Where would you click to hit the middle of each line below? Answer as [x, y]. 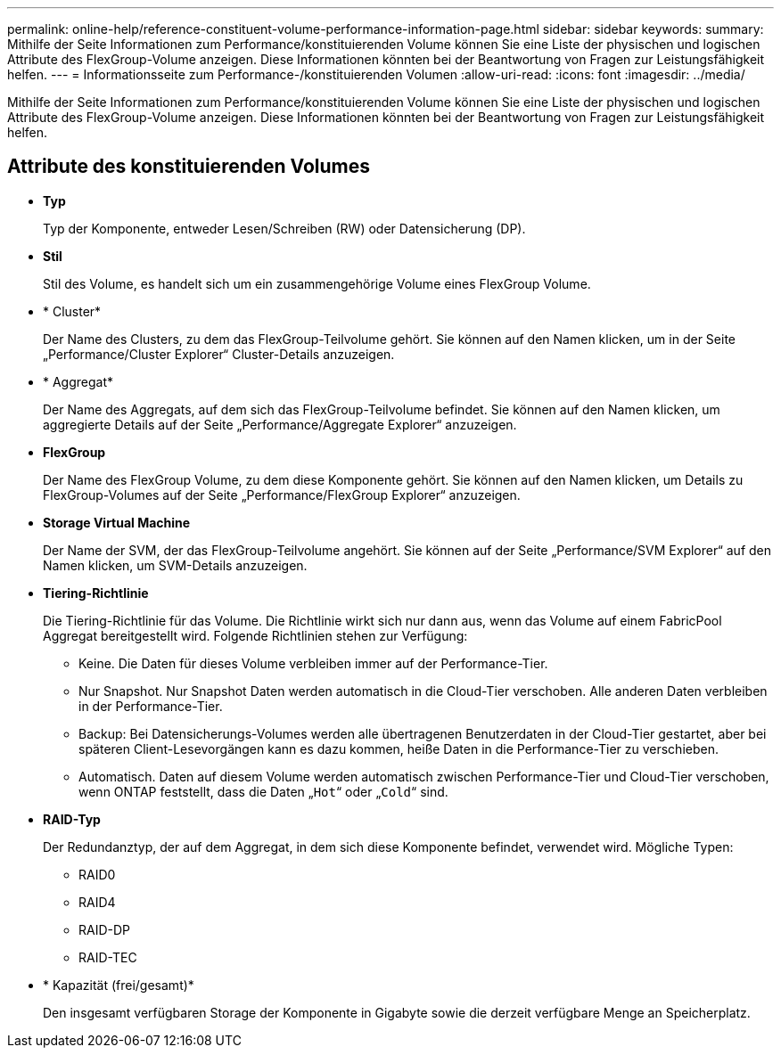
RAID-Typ [72, 819]
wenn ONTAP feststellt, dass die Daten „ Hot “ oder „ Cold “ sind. [263, 791]
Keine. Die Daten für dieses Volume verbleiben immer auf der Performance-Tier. [313, 663]
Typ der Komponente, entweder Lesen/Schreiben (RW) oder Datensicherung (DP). [284, 228]
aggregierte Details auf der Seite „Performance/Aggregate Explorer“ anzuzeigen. [280, 424]
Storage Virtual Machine [117, 522]
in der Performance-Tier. [151, 706]
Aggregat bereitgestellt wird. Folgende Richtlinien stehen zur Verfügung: [255, 635]
